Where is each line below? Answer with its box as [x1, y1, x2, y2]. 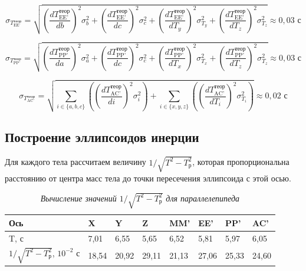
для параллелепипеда [166, 191, 240, 204]
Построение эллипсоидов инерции [5, 128, 199, 146]
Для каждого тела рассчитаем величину [5, 156, 146, 168]
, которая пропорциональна [192, 156, 289, 168]
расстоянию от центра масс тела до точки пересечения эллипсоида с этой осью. [5, 171, 291, 184]
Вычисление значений [40, 191, 117, 204]
